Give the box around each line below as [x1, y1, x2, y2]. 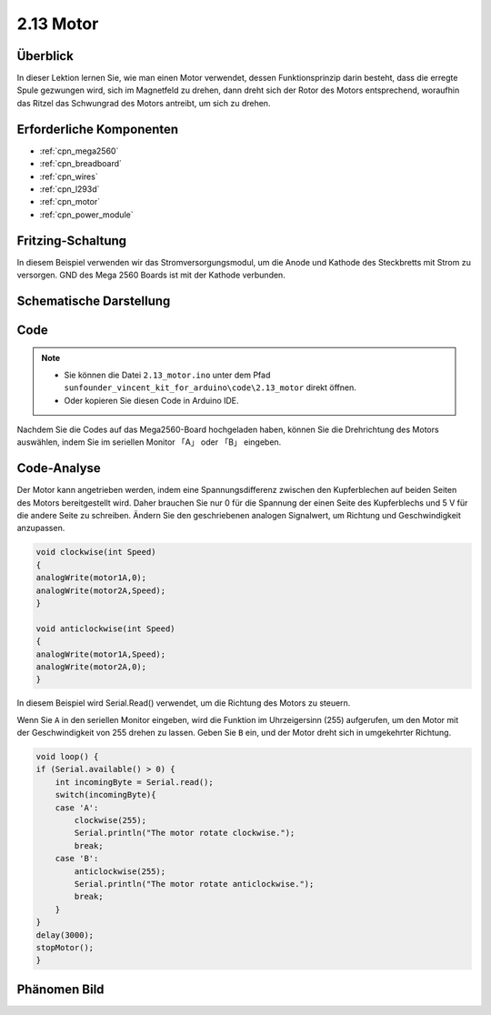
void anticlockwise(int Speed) [35, 623, 176, 634]
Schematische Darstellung [16, 293, 171, 308]
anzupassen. [16, 523, 65, 534]
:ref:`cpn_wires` [39, 171, 99, 182]
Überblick [16, 48, 75, 64]
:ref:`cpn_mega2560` [39, 146, 119, 156]
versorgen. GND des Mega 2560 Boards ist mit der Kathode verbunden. [16, 269, 286, 280]
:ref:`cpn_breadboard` [39, 158, 123, 169]
